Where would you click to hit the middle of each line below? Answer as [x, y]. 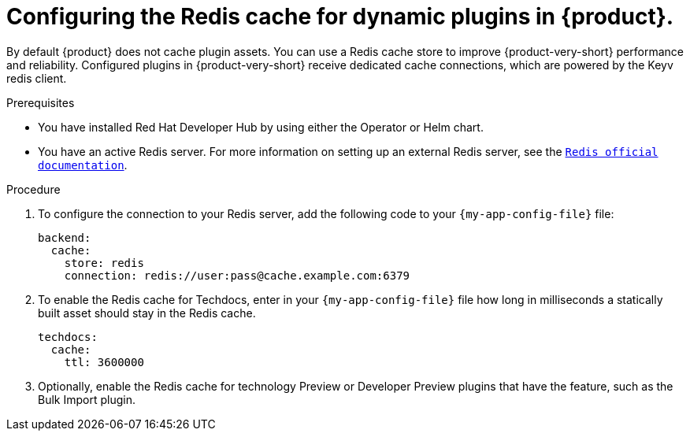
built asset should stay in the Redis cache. [147, 313]
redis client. [37, 78]
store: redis [104, 263]
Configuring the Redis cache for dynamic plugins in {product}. [340, 17]
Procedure [33, 189]
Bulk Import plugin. [87, 399]
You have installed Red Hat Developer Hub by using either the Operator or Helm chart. [261, 127]
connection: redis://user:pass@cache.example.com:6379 [237, 275]
